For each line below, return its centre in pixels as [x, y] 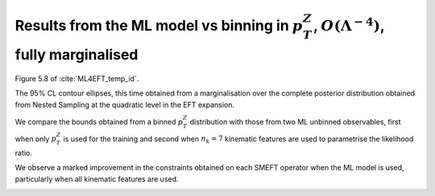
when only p [35, 139]
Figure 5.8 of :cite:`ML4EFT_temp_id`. [77, 78]
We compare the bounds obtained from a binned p [99, 121]
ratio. [23, 153]
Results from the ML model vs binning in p [159, 25]
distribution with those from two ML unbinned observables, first [296, 121]
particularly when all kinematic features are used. [97, 179]
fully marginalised [77, 54]
